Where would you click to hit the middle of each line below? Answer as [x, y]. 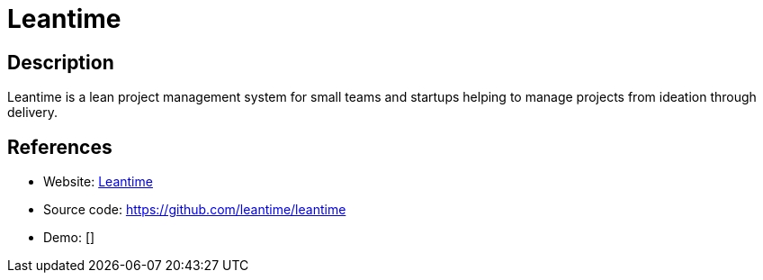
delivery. [33, 113]
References [60, 147]
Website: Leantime [98, 182]
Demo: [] [69, 238]
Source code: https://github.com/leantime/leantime [195, 210]
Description [61, 62]
